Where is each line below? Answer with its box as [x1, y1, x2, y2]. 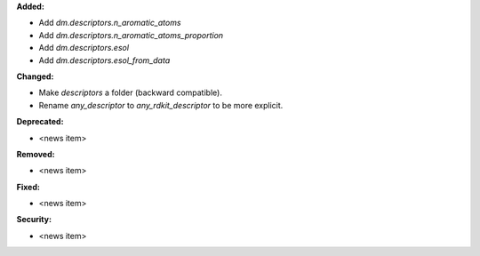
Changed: [16, 71, 54, 82]
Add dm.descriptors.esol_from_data [38, 54, 171, 66]
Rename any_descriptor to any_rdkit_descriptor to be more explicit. [38, 100, 284, 110]
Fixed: [16, 181, 40, 192]
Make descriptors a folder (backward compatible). [38, 87, 222, 98]
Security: [16, 214, 52, 225]
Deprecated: [16, 116, 64, 127]
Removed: [16, 148, 55, 159]
